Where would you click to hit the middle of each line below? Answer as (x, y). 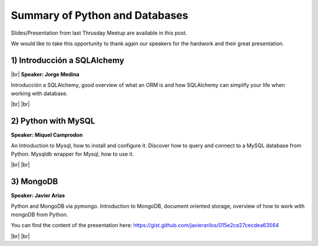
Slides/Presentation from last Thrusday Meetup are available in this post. (99, 33)
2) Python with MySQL (53, 121)
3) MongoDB (34, 181)
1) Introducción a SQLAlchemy (68, 60)
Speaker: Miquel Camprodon (47, 134)
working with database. (39, 93)
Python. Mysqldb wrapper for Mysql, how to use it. (72, 154)
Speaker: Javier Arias (38, 196)
